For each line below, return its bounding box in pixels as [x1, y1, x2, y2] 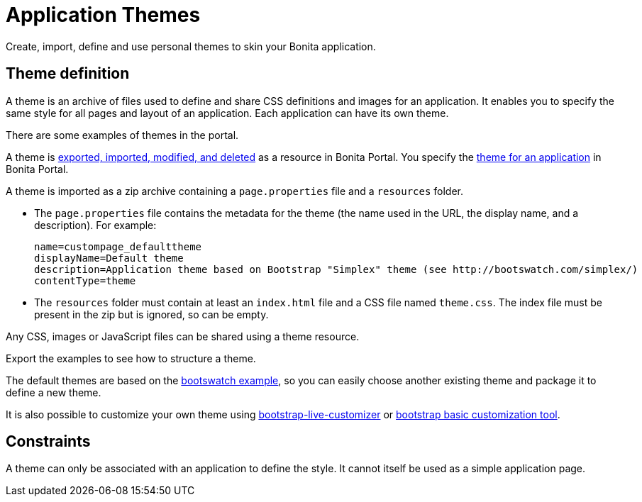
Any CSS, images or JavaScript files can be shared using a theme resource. [6, 330, 360, 342]
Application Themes [6, 3, 201, 27]
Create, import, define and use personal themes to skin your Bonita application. [6, 40, 376, 52]
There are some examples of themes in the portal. [6, 128, 239, 141]
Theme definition [6, 65, 130, 83]
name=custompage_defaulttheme [34, 240, 202, 252]
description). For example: [34, 218, 157, 231]
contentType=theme [34, 274, 136, 286]
